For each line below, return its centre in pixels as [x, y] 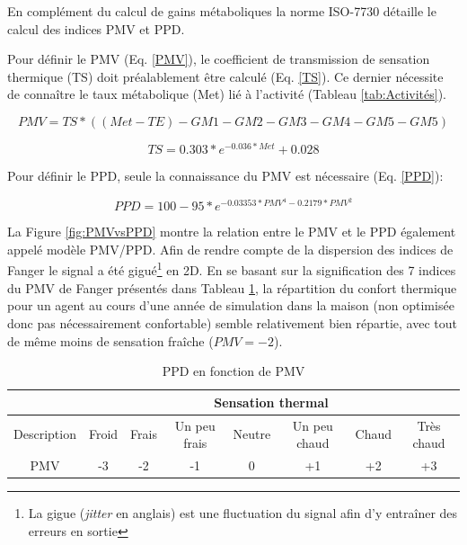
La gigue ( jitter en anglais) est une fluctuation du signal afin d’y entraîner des [243, 513]
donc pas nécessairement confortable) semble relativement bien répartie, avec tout [232, 322]
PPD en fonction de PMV [233, 371]
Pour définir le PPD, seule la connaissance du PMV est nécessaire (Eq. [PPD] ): [225, 176]
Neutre [252, 434]
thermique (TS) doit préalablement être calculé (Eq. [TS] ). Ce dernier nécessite [225, 76]
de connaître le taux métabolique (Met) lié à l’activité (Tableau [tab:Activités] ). [227, 94]
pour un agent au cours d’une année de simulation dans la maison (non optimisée [231, 305]
